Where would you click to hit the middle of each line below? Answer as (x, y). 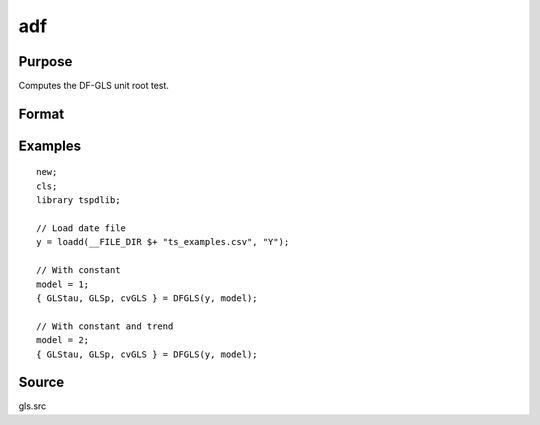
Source (41, 382)
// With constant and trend (105, 326)
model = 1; (63, 284)
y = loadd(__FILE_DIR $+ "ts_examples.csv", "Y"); (163, 242)
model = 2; (63, 340)
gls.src (32, 406)
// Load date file (81, 228)
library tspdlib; (78, 200)
